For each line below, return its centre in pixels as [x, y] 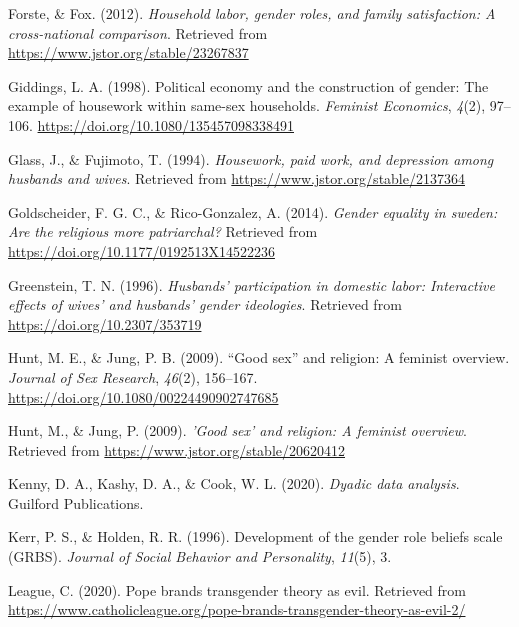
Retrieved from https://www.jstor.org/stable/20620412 [176, 449]
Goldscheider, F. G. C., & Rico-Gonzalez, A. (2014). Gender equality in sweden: [253, 211]
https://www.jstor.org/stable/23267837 [128, 52]
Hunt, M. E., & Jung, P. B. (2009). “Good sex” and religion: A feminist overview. [259, 357]
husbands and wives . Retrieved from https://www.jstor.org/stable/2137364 [236, 178]
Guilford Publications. [76, 502]
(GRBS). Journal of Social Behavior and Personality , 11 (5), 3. [200, 556]
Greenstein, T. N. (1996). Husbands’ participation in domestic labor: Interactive [251, 284]
